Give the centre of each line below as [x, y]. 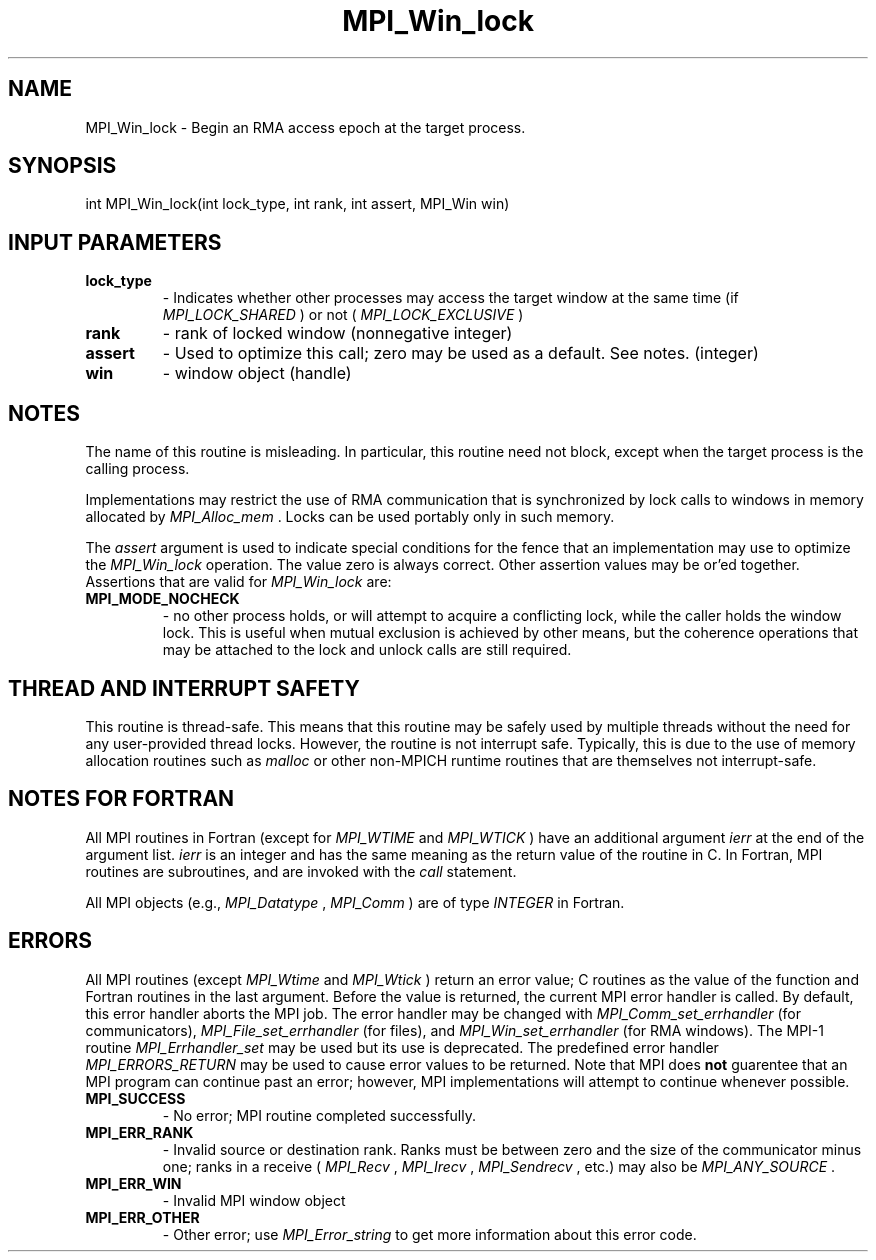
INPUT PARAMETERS [115, 242]
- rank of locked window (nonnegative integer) [337, 333]
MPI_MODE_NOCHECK [162, 599]
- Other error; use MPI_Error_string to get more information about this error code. [429, 1234]
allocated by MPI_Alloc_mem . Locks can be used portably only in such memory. [350, 517]
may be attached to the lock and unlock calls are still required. [367, 650]
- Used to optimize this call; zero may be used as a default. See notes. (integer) [460, 353]
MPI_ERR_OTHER [142, 1217]
